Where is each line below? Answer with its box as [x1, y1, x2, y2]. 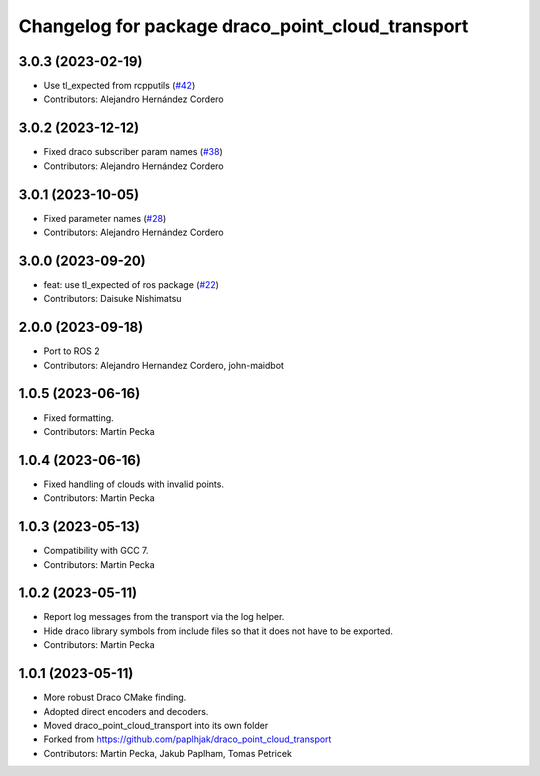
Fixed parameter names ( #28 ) [43, 212, 167, 224]
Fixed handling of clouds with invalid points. [43, 478, 225, 490]
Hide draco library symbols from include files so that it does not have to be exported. [43, 625, 394, 637]
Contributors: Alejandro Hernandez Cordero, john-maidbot [43, 359, 285, 371]
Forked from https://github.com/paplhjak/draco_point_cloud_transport [43, 733, 332, 745]
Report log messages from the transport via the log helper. [43, 611, 285, 623]
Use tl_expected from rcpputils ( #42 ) [43, 80, 196, 92]
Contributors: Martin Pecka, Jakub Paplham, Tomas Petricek [43, 747, 292, 759]
